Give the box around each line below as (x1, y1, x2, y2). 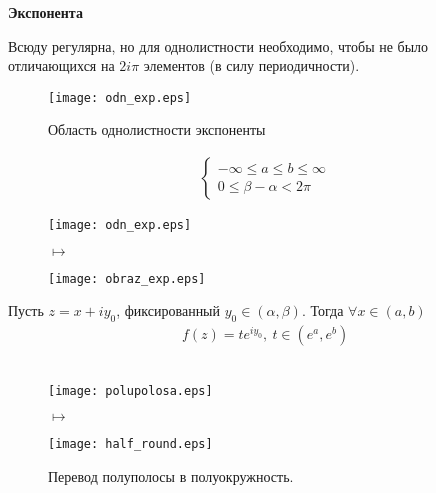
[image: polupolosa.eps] (48, 383, 213, 398)
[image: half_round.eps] (48, 437, 213, 452)
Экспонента (8, 2, 83, 22)
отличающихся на (8, 55, 115, 76)
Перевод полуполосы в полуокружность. (48, 466, 294, 487)
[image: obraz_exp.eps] (48, 271, 206, 286)
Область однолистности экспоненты (48, 119, 266, 140)
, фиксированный (116, 300, 221, 321)
